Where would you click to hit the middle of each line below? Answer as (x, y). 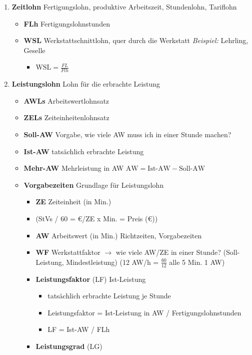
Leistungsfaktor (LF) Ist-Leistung (91, 279)
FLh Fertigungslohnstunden (67, 23)
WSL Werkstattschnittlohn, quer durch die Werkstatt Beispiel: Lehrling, (136, 40)
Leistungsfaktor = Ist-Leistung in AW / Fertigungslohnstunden (144, 312)
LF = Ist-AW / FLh (79, 329)
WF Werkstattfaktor (68, 252)
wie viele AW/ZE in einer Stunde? (168, 252)
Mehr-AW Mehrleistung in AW (74, 168)
